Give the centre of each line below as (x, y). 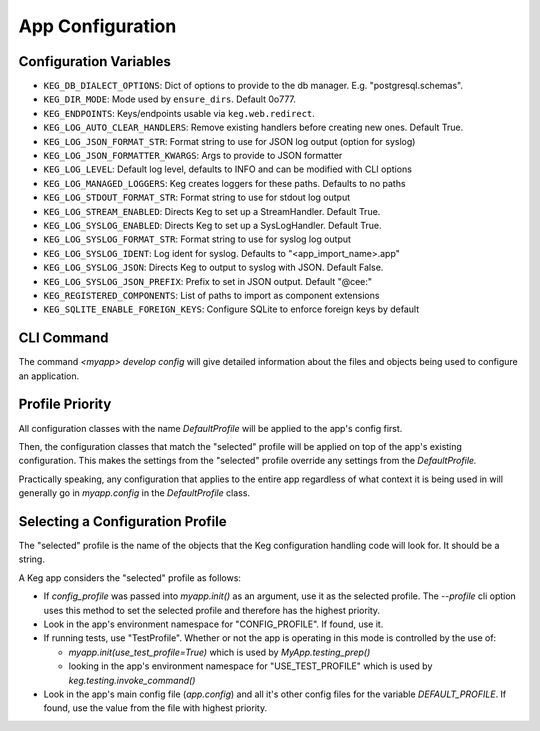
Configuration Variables (95, 61)
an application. (49, 376)
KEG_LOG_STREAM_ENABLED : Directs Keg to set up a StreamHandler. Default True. (212, 211)
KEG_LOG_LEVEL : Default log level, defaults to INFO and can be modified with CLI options (227, 169)
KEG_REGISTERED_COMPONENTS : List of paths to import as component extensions (211, 295)
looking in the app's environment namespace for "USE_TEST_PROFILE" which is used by (250, 666)
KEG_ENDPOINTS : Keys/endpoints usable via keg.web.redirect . (179, 113)
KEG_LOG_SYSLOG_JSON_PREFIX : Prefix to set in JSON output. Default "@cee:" (208, 281)
